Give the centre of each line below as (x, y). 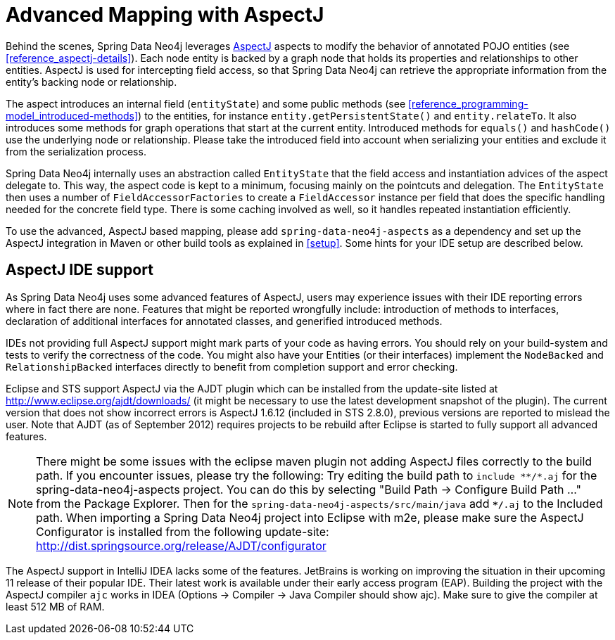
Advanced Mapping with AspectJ (165, 15)
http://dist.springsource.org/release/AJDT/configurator (181, 545)
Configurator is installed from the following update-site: (183, 531)
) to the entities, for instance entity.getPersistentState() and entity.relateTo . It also (357, 115)
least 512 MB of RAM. (55, 606)
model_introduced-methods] (72, 115)
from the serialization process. (76, 151)
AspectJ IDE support (80, 270)
